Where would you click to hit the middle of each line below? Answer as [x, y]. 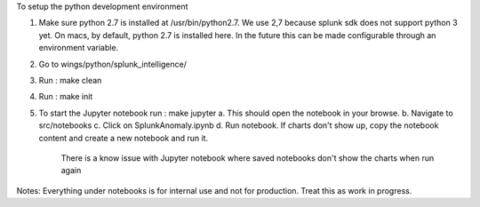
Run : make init [66, 97]
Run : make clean [70, 80]
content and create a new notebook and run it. [124, 138]
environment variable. [79, 48]
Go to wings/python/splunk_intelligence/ [112, 64]
